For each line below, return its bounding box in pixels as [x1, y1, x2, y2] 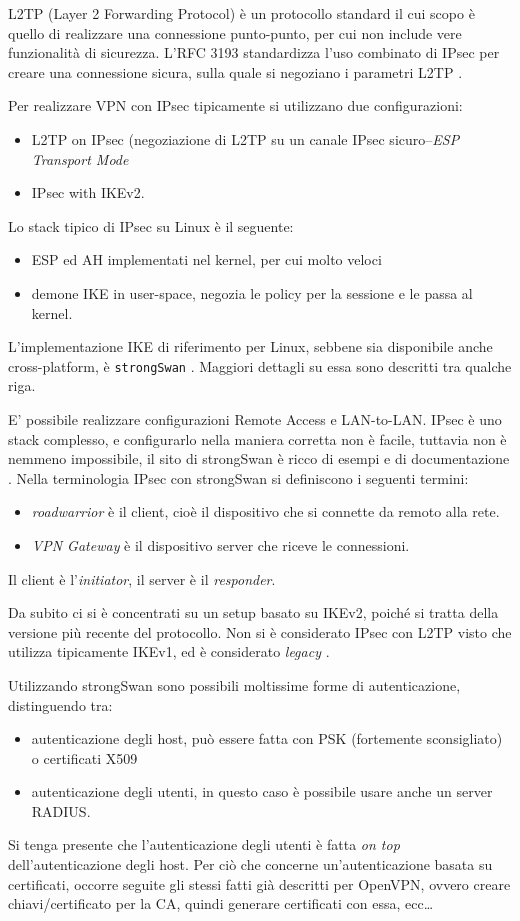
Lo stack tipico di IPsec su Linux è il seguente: [8, 215, 294, 236]
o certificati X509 [31, 747, 138, 768]
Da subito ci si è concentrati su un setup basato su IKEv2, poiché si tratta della [8, 602, 499, 623]
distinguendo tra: [8, 694, 113, 715]
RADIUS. [31, 800, 91, 821]
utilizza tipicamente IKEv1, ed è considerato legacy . [8, 641, 330, 662]
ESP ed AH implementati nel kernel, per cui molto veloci [31, 249, 382, 270]
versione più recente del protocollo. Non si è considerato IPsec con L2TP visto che [8, 621, 512, 642]
